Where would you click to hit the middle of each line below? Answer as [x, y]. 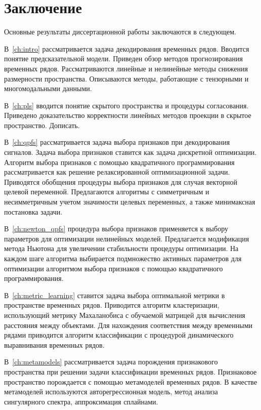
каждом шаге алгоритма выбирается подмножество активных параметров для [123, 258]
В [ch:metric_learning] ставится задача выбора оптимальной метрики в [115, 295]
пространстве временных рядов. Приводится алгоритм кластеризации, [112, 305]
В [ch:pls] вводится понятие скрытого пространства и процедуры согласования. [126, 105]
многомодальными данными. [48, 88]
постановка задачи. [33, 211]
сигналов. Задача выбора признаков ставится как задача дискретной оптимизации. [130, 152]
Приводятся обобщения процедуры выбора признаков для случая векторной [121, 181]
